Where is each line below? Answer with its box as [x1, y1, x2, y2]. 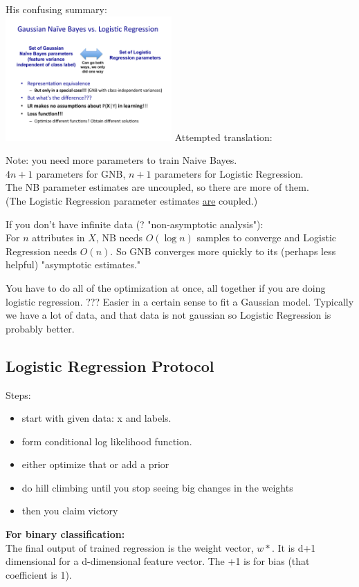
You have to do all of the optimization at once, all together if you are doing [6, 280, 326, 295]
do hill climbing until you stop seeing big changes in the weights [21, 480, 293, 494]
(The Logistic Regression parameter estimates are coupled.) [6, 193, 258, 207]
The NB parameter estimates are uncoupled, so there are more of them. [6, 180, 309, 194]
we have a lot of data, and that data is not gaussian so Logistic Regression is [6, 308, 331, 322]
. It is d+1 [271, 540, 316, 555]
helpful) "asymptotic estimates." [6, 257, 141, 272]
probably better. [6, 321, 75, 335]
